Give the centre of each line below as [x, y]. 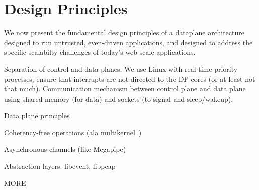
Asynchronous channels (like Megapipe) [65, 149]
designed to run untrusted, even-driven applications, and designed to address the [128, 42]
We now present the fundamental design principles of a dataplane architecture [124, 32]
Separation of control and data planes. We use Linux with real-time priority [121, 69]
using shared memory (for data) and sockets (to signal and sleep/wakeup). [119, 98]
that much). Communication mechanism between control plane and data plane [125, 89]
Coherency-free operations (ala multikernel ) [73, 132]
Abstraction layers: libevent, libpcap [60, 166]
